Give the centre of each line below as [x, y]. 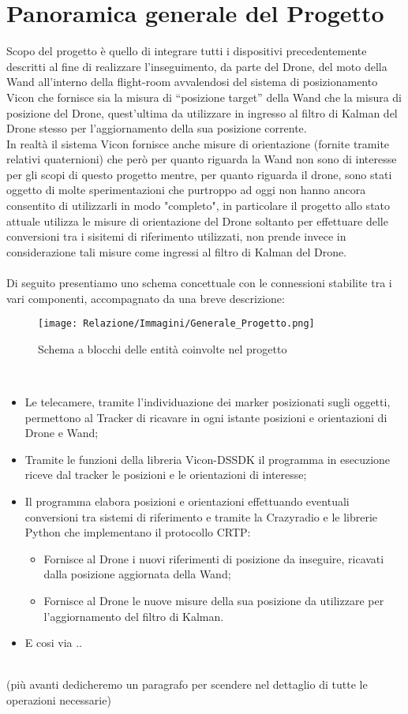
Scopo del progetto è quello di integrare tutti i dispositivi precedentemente [187, 51]
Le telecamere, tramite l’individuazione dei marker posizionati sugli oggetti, [208, 402]
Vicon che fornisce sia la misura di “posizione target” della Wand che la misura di [204, 97]
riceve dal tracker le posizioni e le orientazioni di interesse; [166, 475]
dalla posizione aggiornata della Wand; [137, 574]
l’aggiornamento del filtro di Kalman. [134, 616]
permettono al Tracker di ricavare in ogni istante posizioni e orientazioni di [206, 417]
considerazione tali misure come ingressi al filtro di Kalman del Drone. [177, 251]
